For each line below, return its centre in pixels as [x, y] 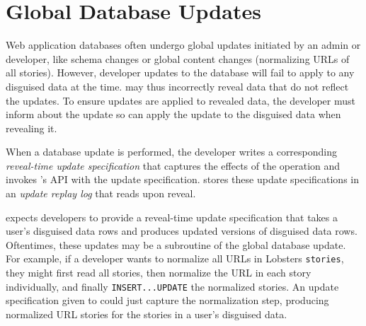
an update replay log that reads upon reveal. [101, 193]
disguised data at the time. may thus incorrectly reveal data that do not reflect [177, 86]
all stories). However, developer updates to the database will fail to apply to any [180, 72]
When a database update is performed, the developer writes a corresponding [172, 152]
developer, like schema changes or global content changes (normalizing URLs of [178, 58]
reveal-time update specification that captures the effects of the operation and [173, 165]
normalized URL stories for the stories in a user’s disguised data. [147, 314]
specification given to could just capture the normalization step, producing [167, 300]
